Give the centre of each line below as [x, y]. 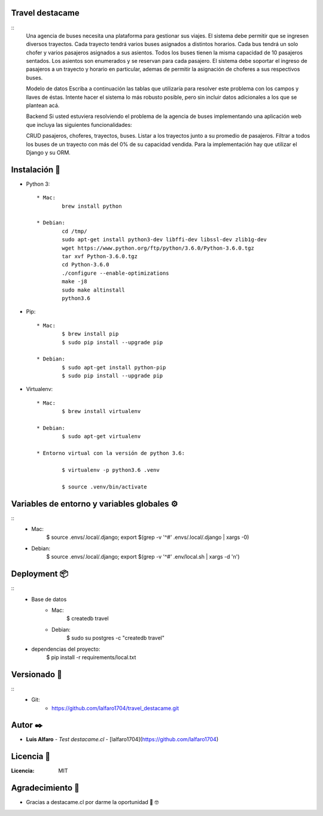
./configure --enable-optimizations [116, 273]
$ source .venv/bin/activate [105, 487]
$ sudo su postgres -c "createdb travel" [115, 638]
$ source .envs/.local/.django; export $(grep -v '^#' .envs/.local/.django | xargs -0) [148, 537]
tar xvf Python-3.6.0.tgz [100, 257]
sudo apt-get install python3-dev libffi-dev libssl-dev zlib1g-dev [164, 240]
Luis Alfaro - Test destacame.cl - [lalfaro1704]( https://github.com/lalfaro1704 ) [122, 739]
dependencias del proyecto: [66, 649]
